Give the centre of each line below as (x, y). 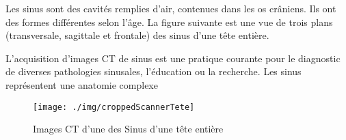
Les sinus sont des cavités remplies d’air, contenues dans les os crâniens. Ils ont (171, 8)
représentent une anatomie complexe (82, 84)
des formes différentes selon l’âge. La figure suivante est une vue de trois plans (169, 22)
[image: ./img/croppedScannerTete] (114, 107)
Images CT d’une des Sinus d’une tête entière (128, 129)
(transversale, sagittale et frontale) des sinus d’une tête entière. (137, 35)
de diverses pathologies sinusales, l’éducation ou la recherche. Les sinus (154, 71)
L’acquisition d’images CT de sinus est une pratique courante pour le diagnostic (173, 58)
